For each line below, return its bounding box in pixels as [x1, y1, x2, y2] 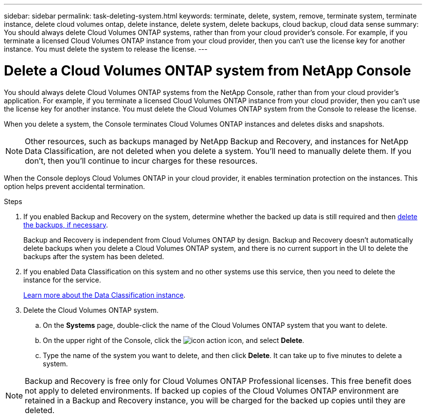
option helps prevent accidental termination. [4, 182, 145, 190]
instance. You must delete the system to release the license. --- [4, 45, 208, 53]
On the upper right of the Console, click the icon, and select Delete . [43, 336, 304, 344]
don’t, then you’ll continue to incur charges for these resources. [25, 155, 258, 166]
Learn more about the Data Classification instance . [23, 290, 186, 299]
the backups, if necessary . [23, 220, 108, 229]
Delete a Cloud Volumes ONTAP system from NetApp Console [4, 62, 411, 79]
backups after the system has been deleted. [23, 252, 164, 261]
